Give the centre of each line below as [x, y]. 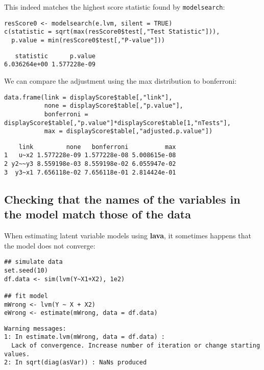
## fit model [26, 296]
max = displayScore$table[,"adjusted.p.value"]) [128, 131]
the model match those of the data [98, 214]
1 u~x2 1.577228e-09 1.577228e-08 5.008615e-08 [90, 155]
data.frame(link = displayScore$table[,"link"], [88, 97]
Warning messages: [35, 328]
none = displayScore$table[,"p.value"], [114, 106]
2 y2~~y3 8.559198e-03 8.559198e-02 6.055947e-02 [90, 164]
